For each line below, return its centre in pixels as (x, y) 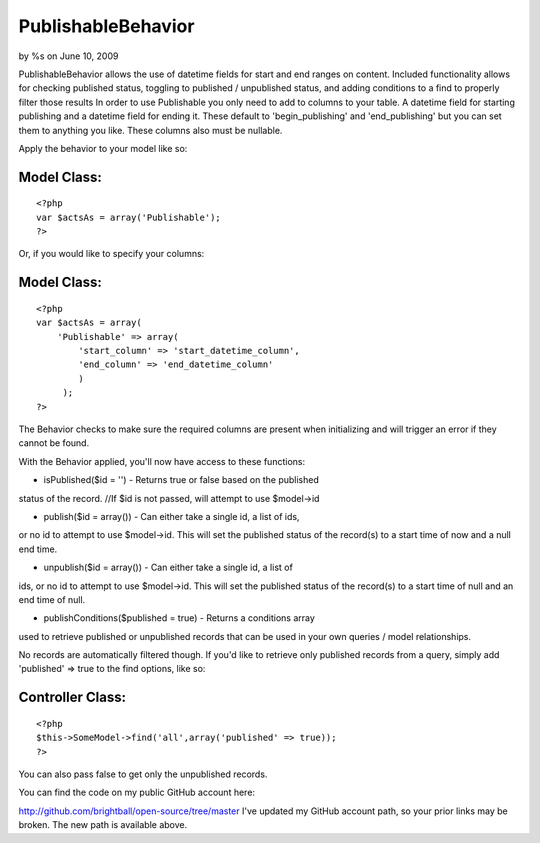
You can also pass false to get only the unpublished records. (143, 774)
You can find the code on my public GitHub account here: (136, 792)
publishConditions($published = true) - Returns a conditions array (179, 618)
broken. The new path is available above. (103, 825)
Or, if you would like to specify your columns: (111, 254)
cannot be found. (54, 443)
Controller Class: (72, 697)
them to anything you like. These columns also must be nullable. (150, 130)
